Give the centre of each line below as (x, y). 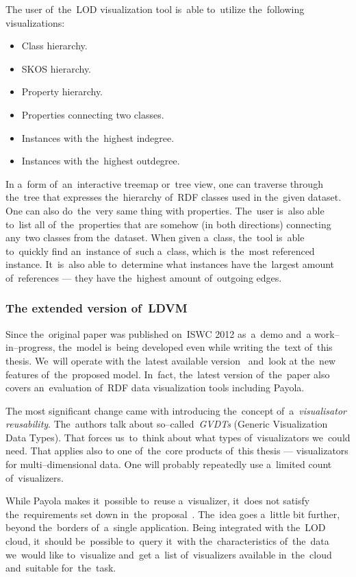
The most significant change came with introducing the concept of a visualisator (176, 410)
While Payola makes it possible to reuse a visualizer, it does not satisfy (158, 501)
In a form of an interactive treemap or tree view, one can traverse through (164, 183)
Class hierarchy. (54, 46)
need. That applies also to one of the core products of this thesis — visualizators (177, 451)
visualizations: (35, 22)
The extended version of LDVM (97, 308)
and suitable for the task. (61, 568)
